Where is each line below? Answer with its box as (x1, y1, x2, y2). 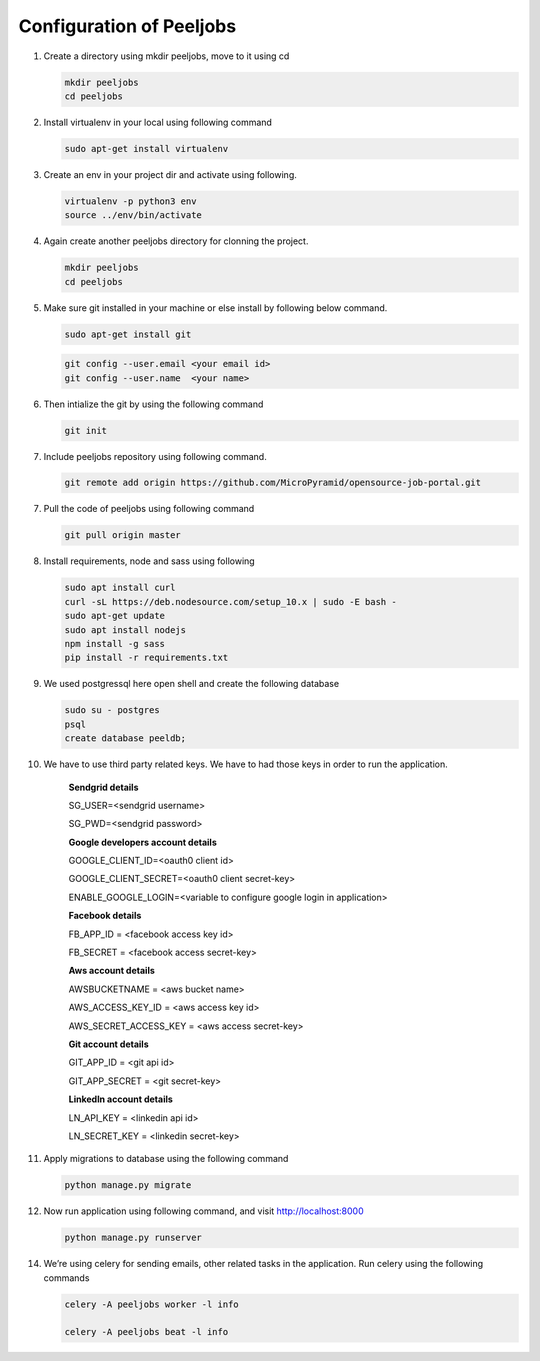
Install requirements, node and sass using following (43, 555, 255, 567)
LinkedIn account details (68, 1093, 174, 1105)
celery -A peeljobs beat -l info (64, 1326, 229, 1338)
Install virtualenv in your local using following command (43, 116, 272, 128)
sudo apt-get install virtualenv (64, 143, 229, 154)
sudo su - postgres (64, 705, 160, 716)
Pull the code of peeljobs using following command (43, 503, 255, 515)
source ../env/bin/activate (64, 210, 202, 221)
